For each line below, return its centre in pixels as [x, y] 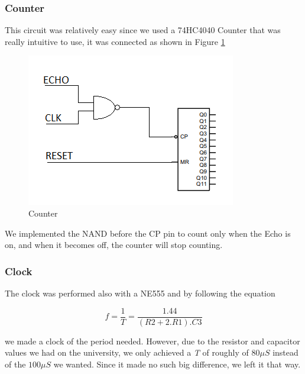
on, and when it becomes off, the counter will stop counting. [114, 245]
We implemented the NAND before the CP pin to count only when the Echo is [148, 233]
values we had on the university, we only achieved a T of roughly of [127, 352]
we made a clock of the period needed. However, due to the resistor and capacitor [152, 341]
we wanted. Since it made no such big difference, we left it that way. [177, 364]
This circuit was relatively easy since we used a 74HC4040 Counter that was [143, 30]
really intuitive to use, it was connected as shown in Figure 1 [115, 41]
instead [285, 352]
